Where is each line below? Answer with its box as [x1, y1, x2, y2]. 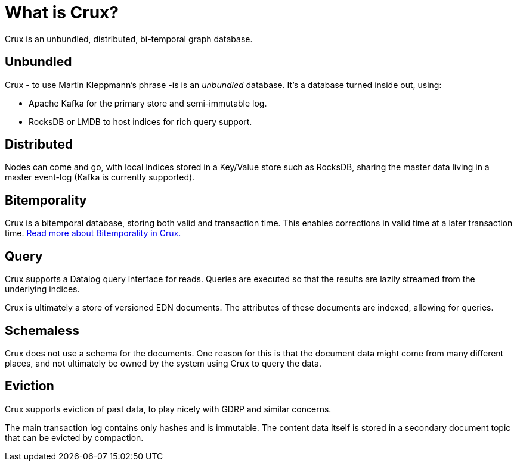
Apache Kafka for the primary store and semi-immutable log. [29, 98, 267, 108]
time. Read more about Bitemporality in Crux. [5, 228, 181, 239]
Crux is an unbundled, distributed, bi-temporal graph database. [5, 33, 253, 44]
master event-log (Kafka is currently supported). [5, 172, 195, 183]
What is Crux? [5, 2, 119, 23]
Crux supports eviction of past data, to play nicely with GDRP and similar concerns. [5, 404, 332, 414]
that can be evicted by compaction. [5, 432, 144, 443]
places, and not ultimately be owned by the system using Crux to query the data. [5, 358, 321, 368]
